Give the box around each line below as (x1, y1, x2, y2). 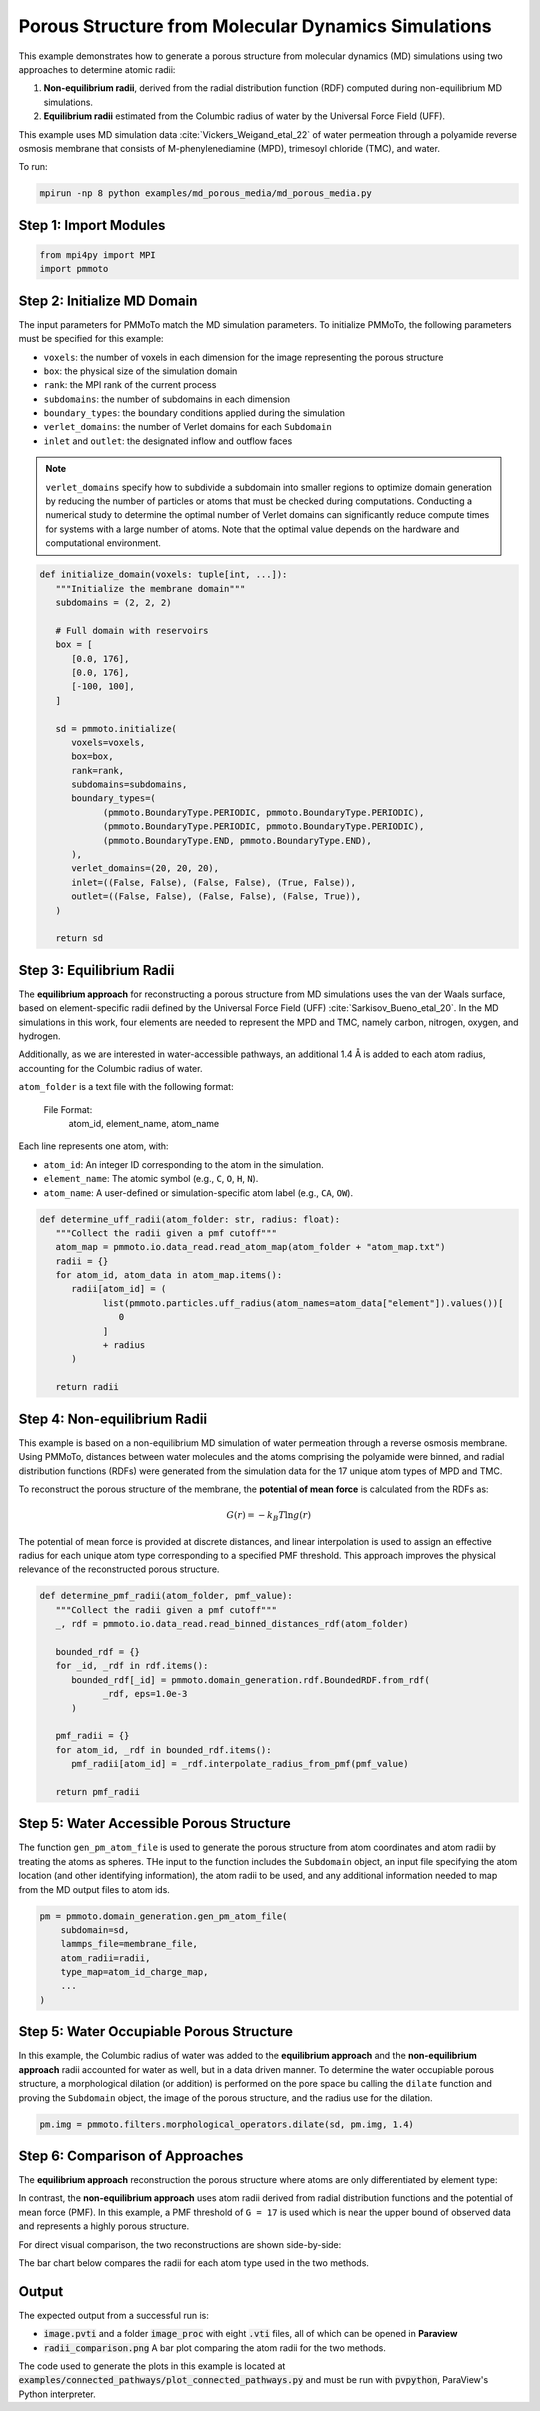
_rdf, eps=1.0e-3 (102, 1688, 188, 1700)
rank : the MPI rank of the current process (43, 379, 217, 391)
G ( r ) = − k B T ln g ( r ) (226, 1510, 312, 1523)
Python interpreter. (18, 2388, 97, 2400)
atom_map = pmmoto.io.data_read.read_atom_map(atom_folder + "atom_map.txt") (55, 1241, 446, 1253)
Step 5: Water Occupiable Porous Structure (18, 2023, 294, 2040)
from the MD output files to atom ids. (18, 1883, 170, 1895)
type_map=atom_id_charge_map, (60, 1966, 209, 1978)
